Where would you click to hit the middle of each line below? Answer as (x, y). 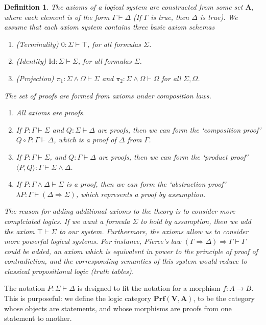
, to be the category (224, 298)
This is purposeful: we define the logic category (78, 298)
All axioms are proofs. (51, 112)
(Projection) (35, 78)
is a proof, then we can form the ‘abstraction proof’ (146, 184)
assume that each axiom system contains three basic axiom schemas (110, 27)
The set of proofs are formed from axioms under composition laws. (108, 95)
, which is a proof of (85, 140)
